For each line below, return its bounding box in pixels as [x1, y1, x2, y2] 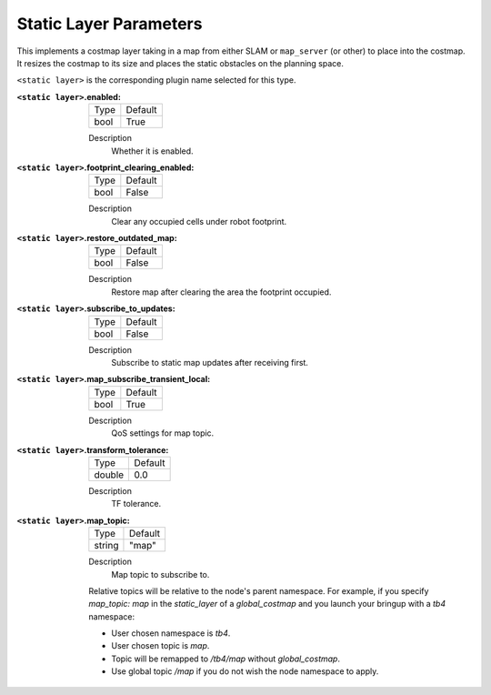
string [94, 539, 119, 552]
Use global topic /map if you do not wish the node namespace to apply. [111, 666, 379, 677]
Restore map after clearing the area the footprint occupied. [111, 287, 332, 297]
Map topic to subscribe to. [111, 569, 210, 579]
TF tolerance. [111, 499, 162, 509]
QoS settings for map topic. [111, 428, 215, 438]
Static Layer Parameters [16, 14, 203, 34]
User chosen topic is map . [111, 640, 210, 651]
